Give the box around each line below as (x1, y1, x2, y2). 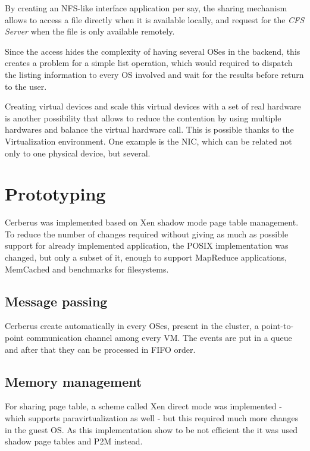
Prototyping (5, 181, 106, 206)
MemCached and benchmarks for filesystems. (5, 262, 169, 275)
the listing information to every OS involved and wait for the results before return (5, 68, 304, 80)
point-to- (261, 320, 294, 332)
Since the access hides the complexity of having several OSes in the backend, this (5, 45, 300, 57)
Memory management (5, 372, 142, 390)
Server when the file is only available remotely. (5, 25, 175, 37)
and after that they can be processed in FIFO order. (5, 343, 196, 355)
